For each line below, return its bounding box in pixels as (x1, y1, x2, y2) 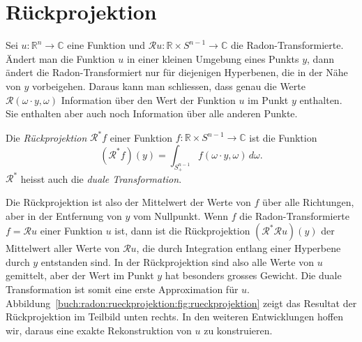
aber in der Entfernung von (6, 208, 122, 223)
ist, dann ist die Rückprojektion (114, 223, 250, 238)
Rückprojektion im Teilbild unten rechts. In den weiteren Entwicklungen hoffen (6, 309, 343, 324)
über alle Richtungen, (262, 195, 354, 209)
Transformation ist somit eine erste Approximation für (6, 282, 239, 297)
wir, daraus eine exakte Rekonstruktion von (6, 322, 192, 337)
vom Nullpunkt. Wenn (133, 208, 229, 223)
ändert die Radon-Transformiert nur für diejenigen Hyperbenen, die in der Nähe (6, 65, 348, 80)
